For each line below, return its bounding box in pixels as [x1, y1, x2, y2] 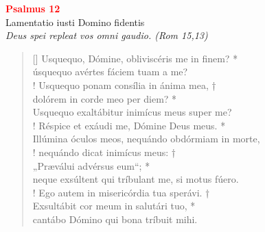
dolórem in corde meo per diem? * [32, 91, 177, 105]
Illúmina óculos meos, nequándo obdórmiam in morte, [32, 131, 260, 146]
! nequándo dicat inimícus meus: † [32, 144, 176, 159]
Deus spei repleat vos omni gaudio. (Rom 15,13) [5, 28, 208, 42]
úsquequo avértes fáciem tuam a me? [32, 64, 188, 79]
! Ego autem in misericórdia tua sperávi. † [32, 185, 210, 199]
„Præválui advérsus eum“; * [32, 158, 150, 172]
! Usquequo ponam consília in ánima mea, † [32, 77, 216, 92]
